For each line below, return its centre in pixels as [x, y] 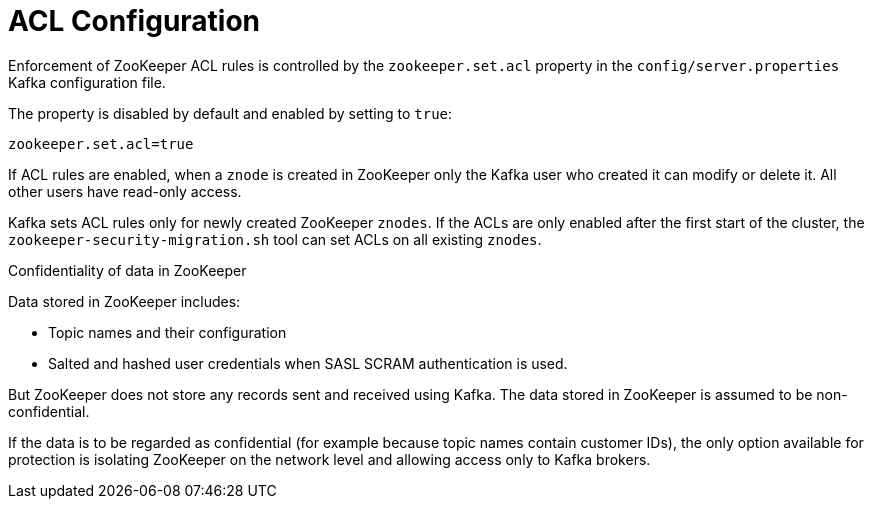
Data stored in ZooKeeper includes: [124, 301]
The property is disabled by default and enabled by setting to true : [230, 113]
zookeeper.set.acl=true [101, 143]
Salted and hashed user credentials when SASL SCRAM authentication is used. [308, 363]
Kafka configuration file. [87, 82]
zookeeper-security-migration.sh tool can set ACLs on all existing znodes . [275, 239]
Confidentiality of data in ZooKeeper [127, 270]
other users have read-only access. [125, 191]
